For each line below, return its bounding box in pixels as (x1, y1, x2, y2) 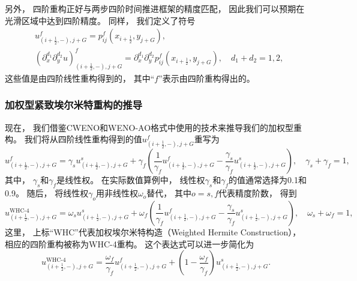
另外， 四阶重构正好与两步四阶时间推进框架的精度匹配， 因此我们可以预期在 (5, 2, 305, 14)
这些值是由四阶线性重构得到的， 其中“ (5, 71, 155, 84)
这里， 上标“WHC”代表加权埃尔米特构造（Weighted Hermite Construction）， (5, 225, 301, 238)
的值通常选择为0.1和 (229, 174, 307, 186)
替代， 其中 (146, 187, 191, 199)
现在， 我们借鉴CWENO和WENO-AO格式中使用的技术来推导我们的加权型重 (5, 121, 302, 133)
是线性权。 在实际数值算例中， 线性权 (56, 174, 205, 186)
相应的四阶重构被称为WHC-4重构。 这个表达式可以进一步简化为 (5, 237, 254, 250)
